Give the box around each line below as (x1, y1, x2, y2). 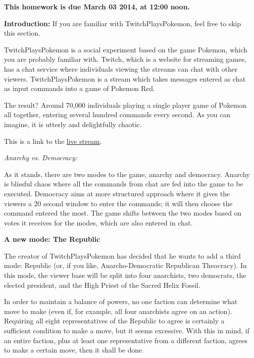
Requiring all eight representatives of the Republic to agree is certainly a (4, 315, 225, 326)
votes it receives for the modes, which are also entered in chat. (4, 217, 193, 227)
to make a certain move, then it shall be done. (4, 345, 144, 355)
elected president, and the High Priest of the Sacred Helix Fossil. (4, 279, 201, 290)
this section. (4, 28, 41, 38)
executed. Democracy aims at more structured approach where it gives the (4, 188, 230, 198)
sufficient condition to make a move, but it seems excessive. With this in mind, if (4, 325, 250, 336)
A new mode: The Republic (4, 234, 101, 244)
